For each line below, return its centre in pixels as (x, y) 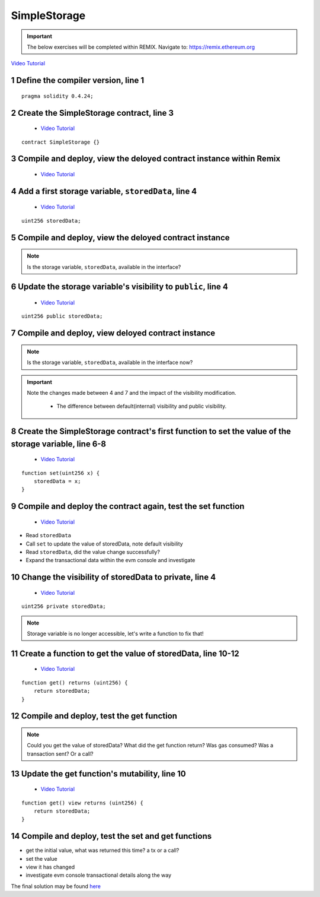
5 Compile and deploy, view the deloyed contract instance (121, 237)
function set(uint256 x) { (61, 473)
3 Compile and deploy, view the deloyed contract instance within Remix (146, 159)
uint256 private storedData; (64, 606)
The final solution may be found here (56, 886)
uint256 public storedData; (62, 316)
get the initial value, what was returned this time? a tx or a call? (103, 850)
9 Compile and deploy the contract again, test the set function (128, 507)
